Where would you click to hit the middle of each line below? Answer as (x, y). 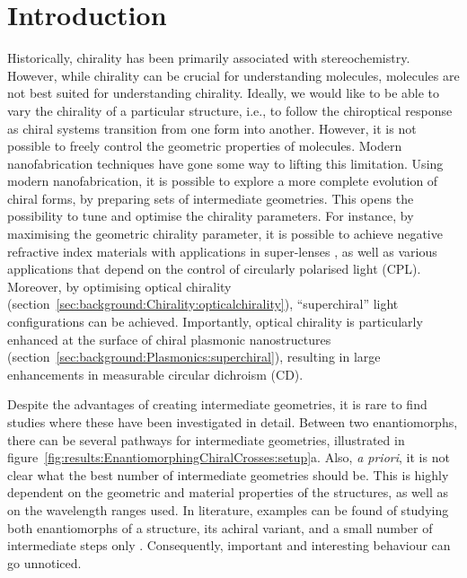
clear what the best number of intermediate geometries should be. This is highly (228, 474)
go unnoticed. (44, 562)
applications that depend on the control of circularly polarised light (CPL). (214, 269)
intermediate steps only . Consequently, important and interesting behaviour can (229, 545)
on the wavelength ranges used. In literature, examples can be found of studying (228, 509)
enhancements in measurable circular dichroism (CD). (155, 374)
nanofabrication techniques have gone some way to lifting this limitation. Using (225, 163)
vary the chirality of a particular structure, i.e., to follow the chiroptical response (230, 110)
